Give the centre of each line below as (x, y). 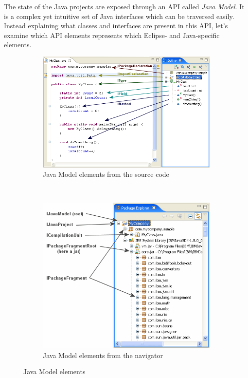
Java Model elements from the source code (106, 174)
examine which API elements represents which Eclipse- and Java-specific (112, 35)
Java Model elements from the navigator (103, 355)
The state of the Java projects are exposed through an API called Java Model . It (124, 6)
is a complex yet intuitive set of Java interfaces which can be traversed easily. (119, 16)
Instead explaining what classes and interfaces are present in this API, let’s (116, 26)
